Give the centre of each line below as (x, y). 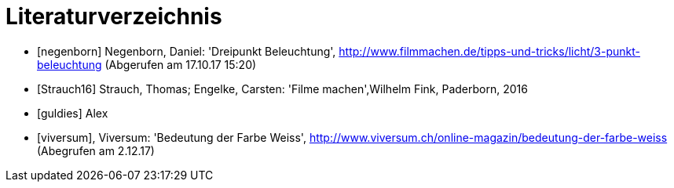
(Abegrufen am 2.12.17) (96, 150)
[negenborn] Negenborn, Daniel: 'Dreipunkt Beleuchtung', (187, 51)
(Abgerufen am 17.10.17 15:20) (181, 64)
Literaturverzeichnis (114, 16)
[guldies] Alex (73, 113)
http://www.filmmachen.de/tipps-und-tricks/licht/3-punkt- (489, 51)
